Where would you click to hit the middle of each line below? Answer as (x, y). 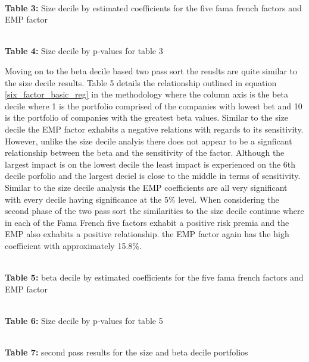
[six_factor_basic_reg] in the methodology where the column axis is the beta (147, 94)
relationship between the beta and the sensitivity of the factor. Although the (145, 152)
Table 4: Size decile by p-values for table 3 (84, 51)
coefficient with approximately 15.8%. (73, 245)
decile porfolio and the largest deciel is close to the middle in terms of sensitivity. (153, 176)
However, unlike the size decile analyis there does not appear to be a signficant (149, 141)
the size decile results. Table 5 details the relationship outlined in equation (141, 82)
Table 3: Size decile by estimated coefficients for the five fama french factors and (153, 7)
